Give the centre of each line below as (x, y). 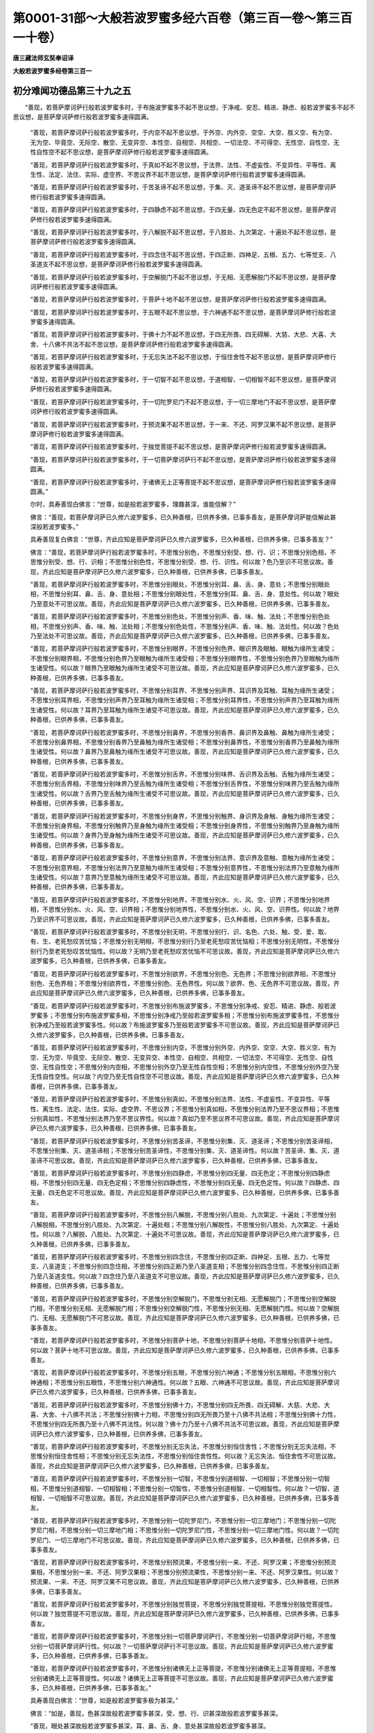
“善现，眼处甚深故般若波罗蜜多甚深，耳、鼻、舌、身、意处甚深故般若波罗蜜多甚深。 (150, 1726)
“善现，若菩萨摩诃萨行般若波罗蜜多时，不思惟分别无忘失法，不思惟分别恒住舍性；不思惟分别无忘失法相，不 (183, 1447)
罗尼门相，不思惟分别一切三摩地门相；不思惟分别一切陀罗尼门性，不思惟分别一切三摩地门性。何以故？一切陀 (185, 1530)
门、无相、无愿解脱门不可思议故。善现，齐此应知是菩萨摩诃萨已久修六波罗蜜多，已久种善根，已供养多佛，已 (185, 1318)
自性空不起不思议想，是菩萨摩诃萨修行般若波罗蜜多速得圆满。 (124, 152)
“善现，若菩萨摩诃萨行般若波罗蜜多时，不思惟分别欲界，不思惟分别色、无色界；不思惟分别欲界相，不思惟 (180, 973)
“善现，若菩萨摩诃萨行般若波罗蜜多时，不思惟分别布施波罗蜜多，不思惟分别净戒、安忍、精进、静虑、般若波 (183, 1006)
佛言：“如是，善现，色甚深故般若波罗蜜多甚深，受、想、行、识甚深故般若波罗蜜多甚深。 (156, 1713)
